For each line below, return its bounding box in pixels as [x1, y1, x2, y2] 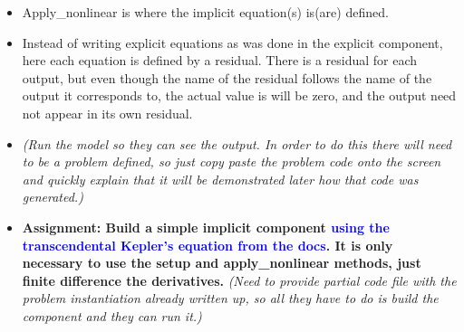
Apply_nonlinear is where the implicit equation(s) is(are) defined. [22, 3, 389, 21]
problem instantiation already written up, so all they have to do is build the [22, 289, 439, 308]
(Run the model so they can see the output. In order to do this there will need [22, 134, 452, 153]
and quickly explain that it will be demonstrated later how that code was [22, 169, 419, 188]
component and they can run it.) [22, 306, 202, 325]
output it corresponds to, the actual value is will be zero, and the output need [22, 86, 457, 105]
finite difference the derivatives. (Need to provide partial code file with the [22, 270, 457, 289]
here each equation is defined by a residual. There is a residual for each [22, 51, 418, 70]
